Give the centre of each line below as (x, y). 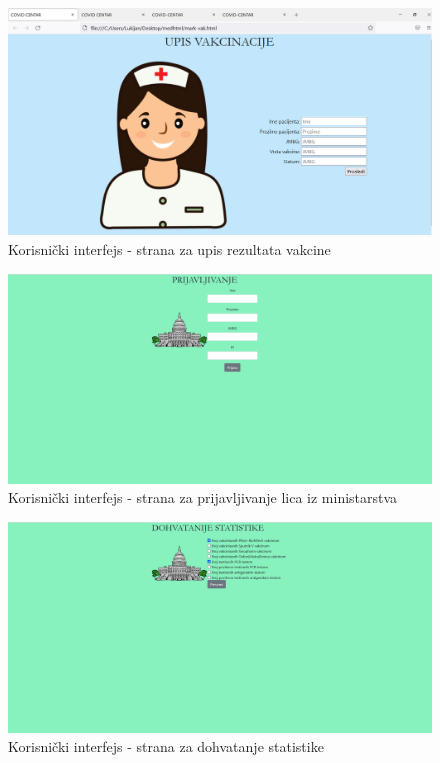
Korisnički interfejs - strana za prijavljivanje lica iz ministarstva (203, 497)
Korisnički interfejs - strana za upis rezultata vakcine (169, 248)
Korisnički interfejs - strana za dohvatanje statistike (166, 746)
